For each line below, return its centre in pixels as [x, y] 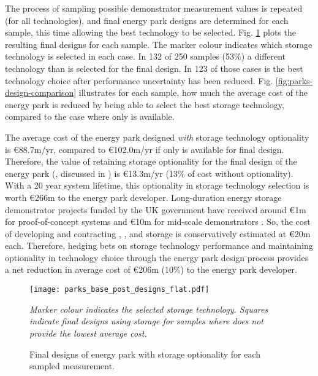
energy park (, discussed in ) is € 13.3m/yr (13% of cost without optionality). [149, 173]
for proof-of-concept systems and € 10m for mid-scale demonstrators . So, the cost [158, 221]
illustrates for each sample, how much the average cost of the [193, 92]
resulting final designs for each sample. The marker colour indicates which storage [159, 44]
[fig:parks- [294, 80]
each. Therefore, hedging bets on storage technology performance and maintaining [159, 245]
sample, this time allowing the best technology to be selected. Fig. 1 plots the [150, 32]
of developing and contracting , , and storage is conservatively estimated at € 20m [158, 233]
